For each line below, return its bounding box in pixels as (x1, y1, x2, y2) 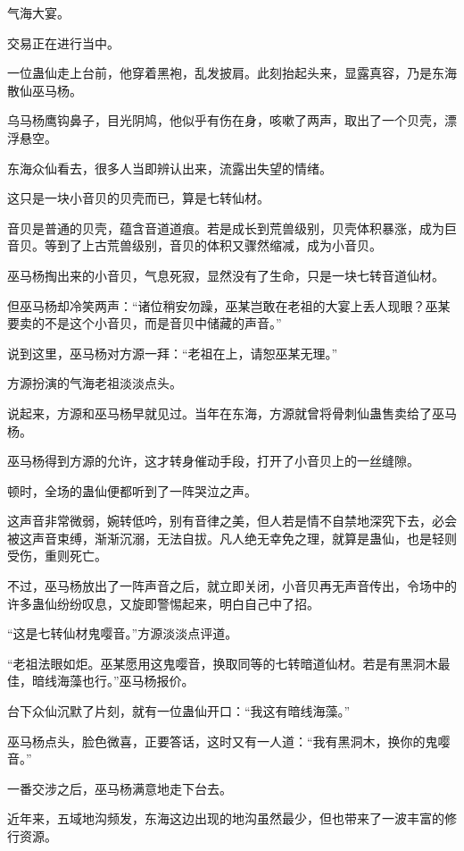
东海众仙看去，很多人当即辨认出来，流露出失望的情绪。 (7, 158, 332, 177)
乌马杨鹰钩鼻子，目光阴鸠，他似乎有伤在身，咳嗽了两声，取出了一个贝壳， (7, 111, 444, 130)
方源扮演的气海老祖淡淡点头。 (7, 374, 182, 392)
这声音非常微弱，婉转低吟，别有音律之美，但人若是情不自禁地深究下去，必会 (7, 511, 457, 530)
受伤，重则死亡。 (7, 546, 107, 565)
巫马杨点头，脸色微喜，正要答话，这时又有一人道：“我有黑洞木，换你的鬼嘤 (7, 731, 451, 750)
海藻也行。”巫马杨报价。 (56, 671, 195, 690)
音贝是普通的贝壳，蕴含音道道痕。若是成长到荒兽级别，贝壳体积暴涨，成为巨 (7, 218, 457, 237)
